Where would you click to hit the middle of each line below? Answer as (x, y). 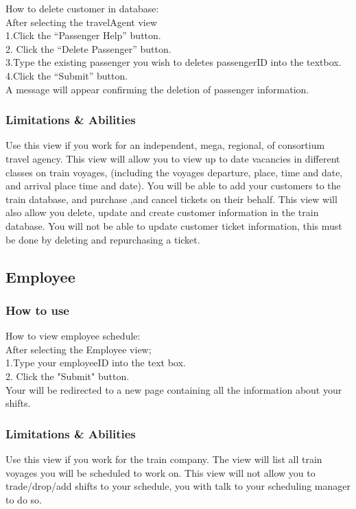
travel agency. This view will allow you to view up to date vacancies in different (173, 158)
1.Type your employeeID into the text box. (96, 363)
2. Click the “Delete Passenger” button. (88, 48)
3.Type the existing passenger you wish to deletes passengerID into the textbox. (174, 62)
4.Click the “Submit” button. (67, 75)
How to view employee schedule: (73, 336)
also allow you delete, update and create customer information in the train (162, 212)
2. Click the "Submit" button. (68, 376)
